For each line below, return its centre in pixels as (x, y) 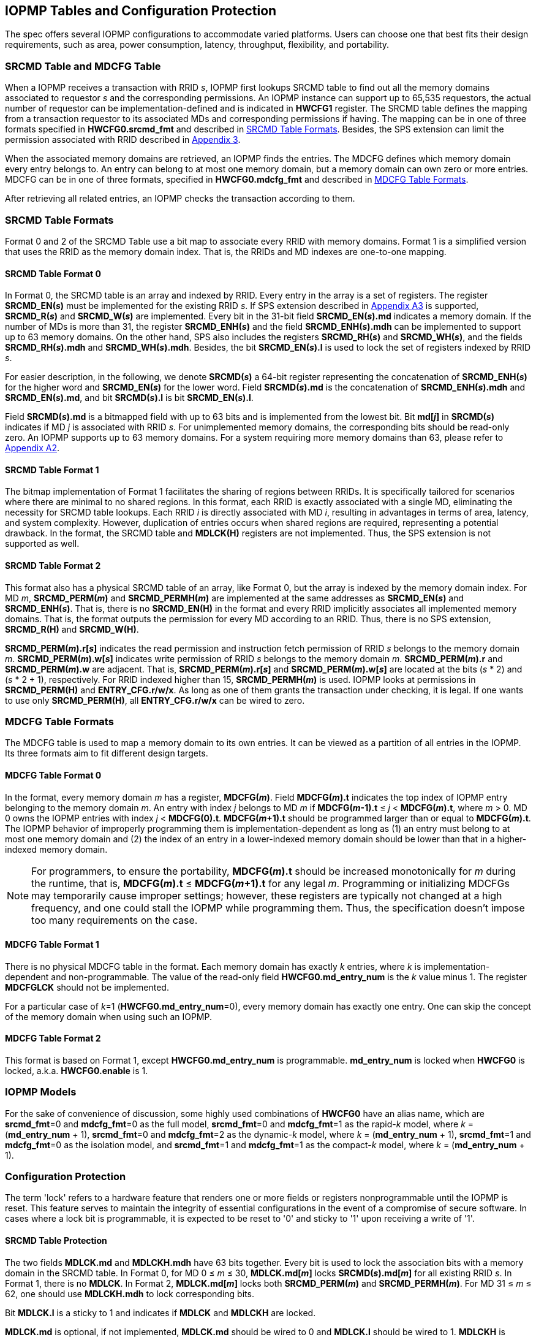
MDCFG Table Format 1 (52, 945)
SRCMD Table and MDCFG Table (83, 66)
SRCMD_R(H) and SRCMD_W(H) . (72, 629)
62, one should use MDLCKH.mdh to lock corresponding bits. (130, 1293)
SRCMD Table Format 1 (52, 470)
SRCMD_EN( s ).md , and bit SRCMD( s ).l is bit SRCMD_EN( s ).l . (129, 398)
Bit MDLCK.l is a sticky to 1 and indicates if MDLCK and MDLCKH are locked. (160, 1312)
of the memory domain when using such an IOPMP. (109, 1016)
